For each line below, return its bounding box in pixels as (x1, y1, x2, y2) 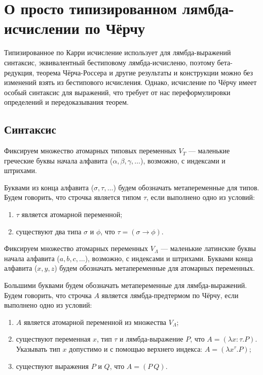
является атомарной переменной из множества (23, 316, 167, 327)
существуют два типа (16, 226, 82, 236)
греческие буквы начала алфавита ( (4, 155, 113, 165)
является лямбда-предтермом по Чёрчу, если (101, 289, 239, 300)
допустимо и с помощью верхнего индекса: (69, 343, 203, 354)
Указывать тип (16, 343, 60, 354)
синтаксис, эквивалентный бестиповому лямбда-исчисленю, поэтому (4, 57, 215, 67)
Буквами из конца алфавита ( (4, 182, 94, 192)
